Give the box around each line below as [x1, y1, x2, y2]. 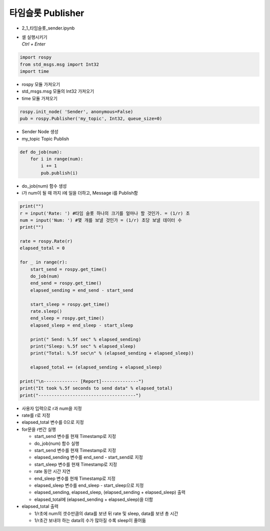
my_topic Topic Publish [21, 136, 69, 142]
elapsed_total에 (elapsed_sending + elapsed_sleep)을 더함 [34, 496, 153, 502]
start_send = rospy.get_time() [30, 266, 107, 272]
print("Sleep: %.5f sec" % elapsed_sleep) [30, 343, 136, 349]
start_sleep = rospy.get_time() [30, 301, 110, 307]
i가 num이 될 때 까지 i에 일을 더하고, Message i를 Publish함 [21, 190, 138, 196]
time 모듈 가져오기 [21, 95, 57, 101]
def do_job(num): [19, 149, 62, 155]
